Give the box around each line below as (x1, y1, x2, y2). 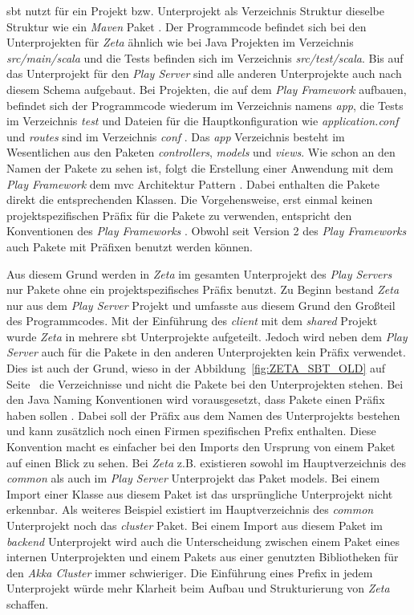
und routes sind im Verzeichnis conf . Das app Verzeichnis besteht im (6, 128, 345, 145)
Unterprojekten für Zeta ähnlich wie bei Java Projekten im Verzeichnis (6, 34, 354, 51)
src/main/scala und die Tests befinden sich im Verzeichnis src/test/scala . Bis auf (6, 49, 404, 66)
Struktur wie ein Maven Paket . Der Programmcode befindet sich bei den (6, 18, 367, 35)
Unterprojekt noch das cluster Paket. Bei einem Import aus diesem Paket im (6, 517, 383, 533)
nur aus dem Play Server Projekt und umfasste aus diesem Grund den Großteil (6, 296, 396, 313)
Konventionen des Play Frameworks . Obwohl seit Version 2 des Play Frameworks (6, 222, 407, 239)
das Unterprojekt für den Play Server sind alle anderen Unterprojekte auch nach (6, 65, 402, 82)
